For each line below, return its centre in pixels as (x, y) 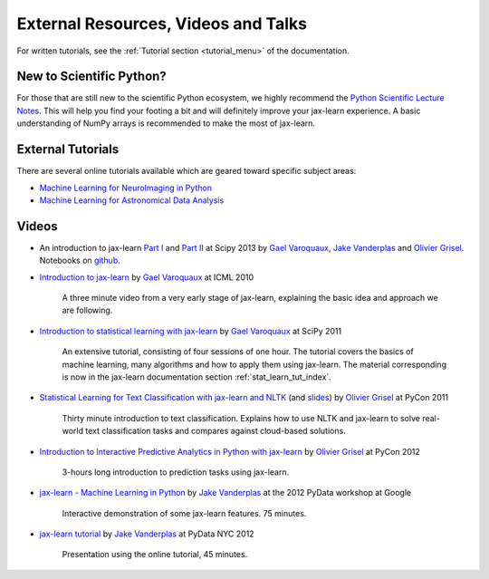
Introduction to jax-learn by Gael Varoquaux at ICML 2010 (146, 277)
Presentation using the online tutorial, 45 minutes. (155, 555)
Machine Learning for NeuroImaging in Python (126, 188)
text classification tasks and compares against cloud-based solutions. (215, 431)
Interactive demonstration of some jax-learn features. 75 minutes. (184, 513)
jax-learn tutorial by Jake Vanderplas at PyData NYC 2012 (147, 534)
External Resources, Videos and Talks (162, 24)
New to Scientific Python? (91, 77)
